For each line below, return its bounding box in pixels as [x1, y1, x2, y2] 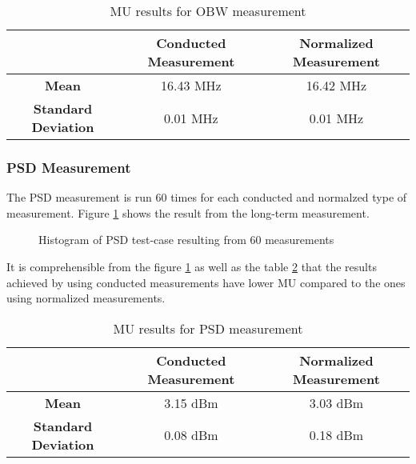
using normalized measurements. [6, 290, 166, 306]
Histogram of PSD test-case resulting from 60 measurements [38, 231, 334, 248]
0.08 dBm [164, 426, 218, 445]
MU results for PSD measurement [113, 318, 303, 338]
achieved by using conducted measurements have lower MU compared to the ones [6, 274, 406, 290]
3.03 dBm [309, 393, 364, 412]
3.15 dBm [164, 393, 218, 412]
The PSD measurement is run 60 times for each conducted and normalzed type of [6, 189, 407, 206]
